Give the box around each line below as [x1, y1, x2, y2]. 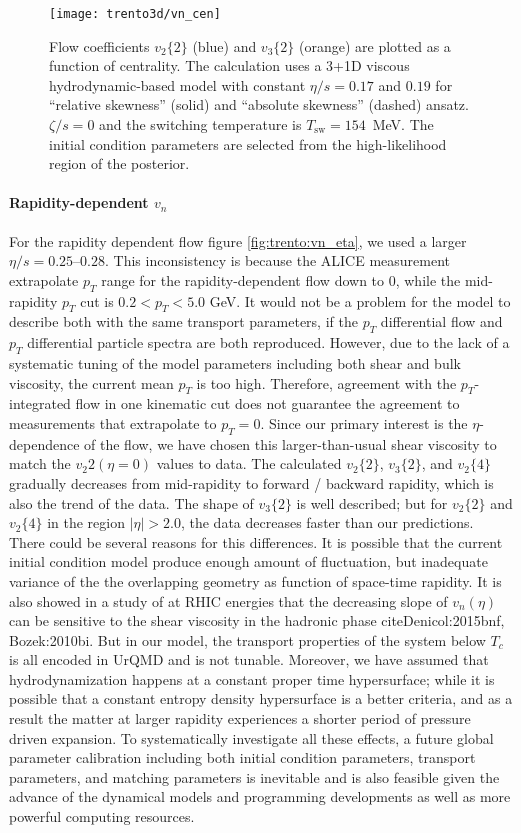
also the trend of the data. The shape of [9, 492, 254, 513]
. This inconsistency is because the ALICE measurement [105, 250, 451, 271]
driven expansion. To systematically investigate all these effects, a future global [9, 727, 494, 748]
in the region [47, 512, 125, 533]
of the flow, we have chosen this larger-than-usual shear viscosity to [84, 433, 497, 454]
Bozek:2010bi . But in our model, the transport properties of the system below [9, 629, 486, 650]
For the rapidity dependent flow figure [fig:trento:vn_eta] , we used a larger [9, 230, 467, 251]
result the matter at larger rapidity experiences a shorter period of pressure [9, 708, 471, 729]
